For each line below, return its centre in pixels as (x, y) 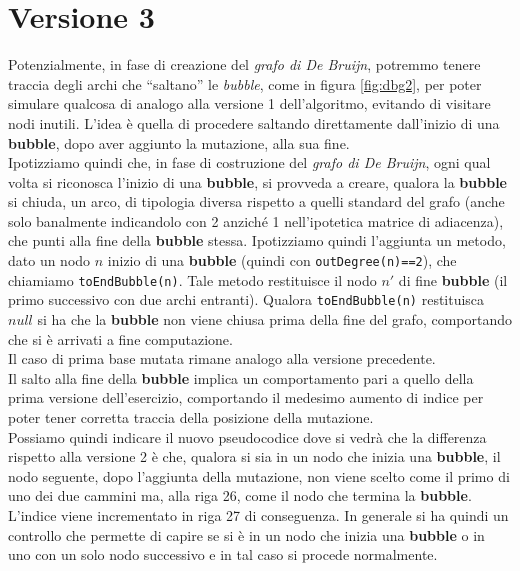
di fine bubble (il (453, 279)
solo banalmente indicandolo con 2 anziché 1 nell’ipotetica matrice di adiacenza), (256, 220)
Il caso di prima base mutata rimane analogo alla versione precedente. (222, 358)
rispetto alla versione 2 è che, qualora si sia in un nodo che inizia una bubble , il (254, 456)
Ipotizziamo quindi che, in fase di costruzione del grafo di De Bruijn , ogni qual (249, 162)
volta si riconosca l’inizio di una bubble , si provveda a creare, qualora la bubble (257, 181)
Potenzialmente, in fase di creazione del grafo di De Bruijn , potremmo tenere (244, 64)
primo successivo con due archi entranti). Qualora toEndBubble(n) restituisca (246, 299)
